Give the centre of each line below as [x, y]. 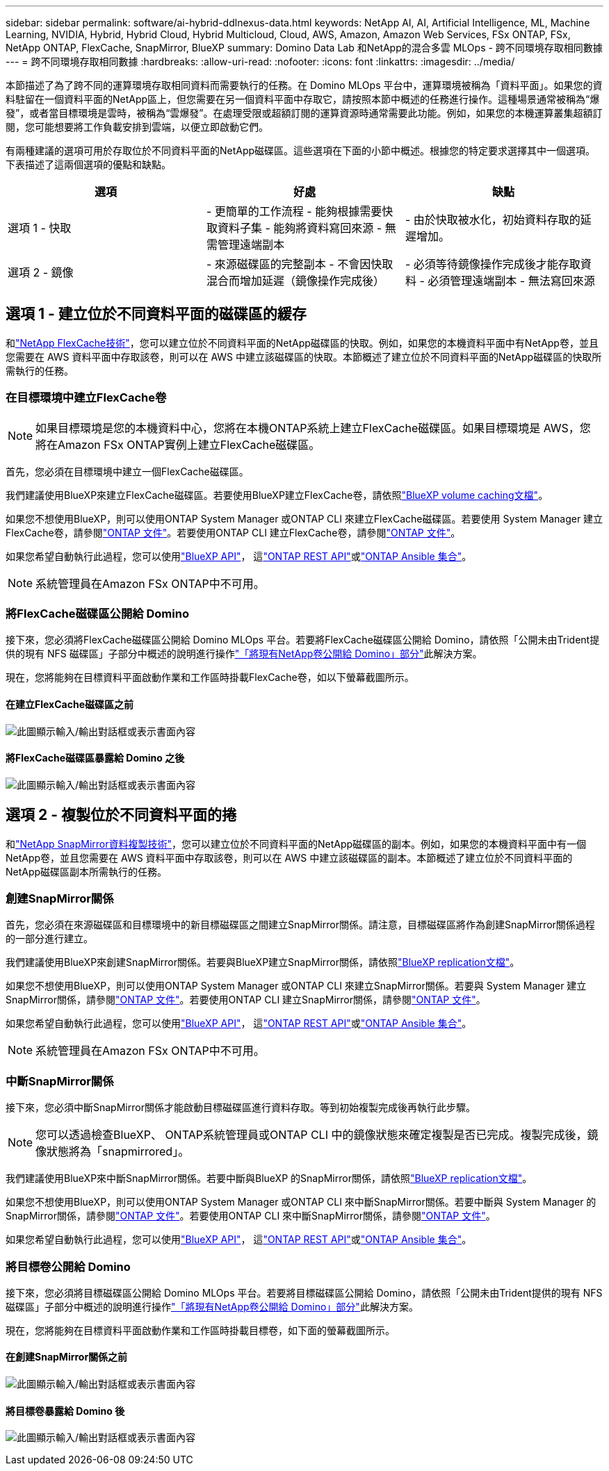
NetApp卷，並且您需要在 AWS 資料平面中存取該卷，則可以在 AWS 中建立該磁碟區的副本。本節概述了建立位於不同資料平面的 [289, 857]
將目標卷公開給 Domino [68, 1266]
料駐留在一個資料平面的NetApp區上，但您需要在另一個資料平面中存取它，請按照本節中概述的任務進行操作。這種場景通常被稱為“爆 [303, 99]
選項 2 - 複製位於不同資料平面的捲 [121, 815]
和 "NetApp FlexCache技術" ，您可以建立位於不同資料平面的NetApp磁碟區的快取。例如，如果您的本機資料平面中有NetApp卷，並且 [302, 343]
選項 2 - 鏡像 [41, 272]
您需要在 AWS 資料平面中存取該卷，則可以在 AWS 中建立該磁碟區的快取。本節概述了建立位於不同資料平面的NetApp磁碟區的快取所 [304, 356]
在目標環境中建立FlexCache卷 [86, 398]
